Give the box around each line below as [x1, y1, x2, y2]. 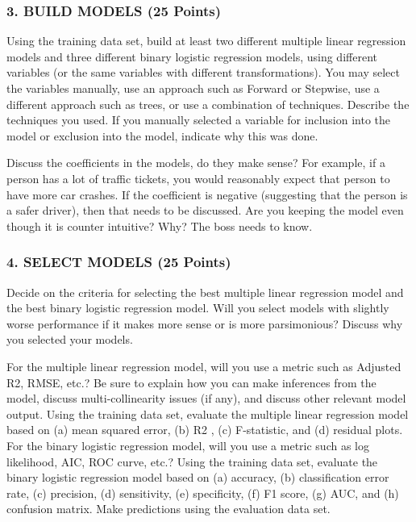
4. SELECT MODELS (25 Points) [6, 252, 231, 272]
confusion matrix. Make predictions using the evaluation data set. [6, 500, 331, 517]
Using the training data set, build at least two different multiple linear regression [6, 32, 406, 49]
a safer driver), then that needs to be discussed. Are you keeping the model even [6, 202, 404, 219]
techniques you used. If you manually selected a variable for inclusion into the [6, 111, 390, 128]
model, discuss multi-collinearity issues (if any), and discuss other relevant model [6, 390, 406, 407]
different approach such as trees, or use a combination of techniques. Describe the [6, 95, 410, 112]
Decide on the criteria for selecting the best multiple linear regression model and [6, 283, 404, 300]
